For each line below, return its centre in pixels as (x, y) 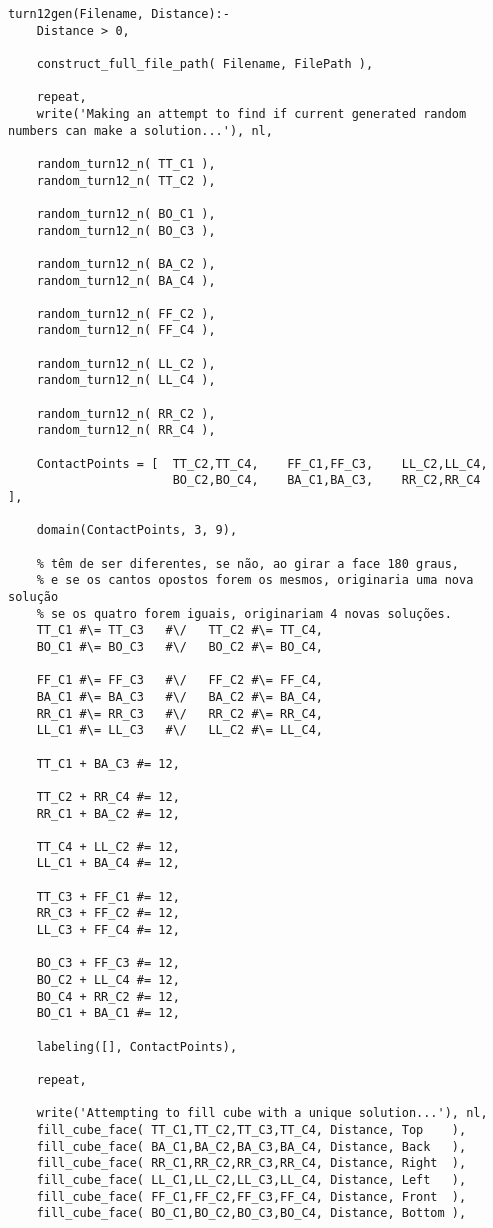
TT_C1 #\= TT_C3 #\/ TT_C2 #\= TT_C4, (179, 630)
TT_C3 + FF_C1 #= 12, (108, 896)
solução (33, 596)
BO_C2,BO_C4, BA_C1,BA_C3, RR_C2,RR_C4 (326, 480)
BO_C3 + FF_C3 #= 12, (108, 963)
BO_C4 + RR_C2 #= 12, (108, 996)
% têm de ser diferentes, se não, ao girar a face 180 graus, (248, 563)
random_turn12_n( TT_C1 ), (126, 163)
